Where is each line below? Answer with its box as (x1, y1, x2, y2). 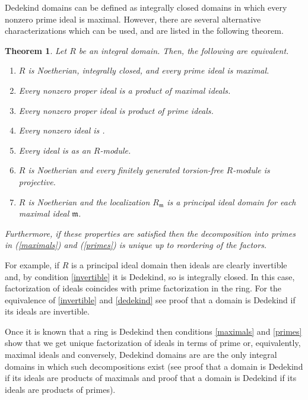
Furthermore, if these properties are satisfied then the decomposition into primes (5, 227, 296, 239)
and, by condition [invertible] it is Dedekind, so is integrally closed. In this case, (5, 270, 295, 282)
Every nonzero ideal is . (18, 124, 105, 136)
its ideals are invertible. (5, 305, 90, 318)
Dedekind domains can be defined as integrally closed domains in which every (5, 1, 287, 13)
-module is (233, 164, 270, 176)
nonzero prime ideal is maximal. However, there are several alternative (5, 12, 261, 25)
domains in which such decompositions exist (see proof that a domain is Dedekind (5, 360, 303, 372)
